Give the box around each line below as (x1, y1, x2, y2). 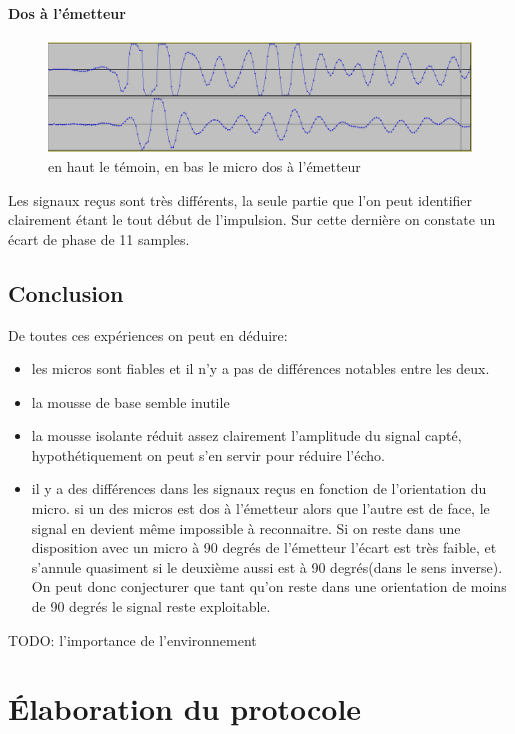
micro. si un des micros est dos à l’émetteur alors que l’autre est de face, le (31, 498, 490, 519)
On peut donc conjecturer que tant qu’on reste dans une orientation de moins (31, 576, 507, 597)
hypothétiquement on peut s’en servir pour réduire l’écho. (31, 444, 385, 465)
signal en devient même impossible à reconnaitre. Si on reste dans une (31, 517, 461, 538)
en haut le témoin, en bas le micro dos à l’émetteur (48, 155, 361, 176)
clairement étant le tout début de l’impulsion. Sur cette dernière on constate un (8, 209, 496, 230)
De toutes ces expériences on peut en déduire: (8, 324, 288, 345)
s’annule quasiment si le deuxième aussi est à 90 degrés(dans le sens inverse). (31, 556, 503, 577)
